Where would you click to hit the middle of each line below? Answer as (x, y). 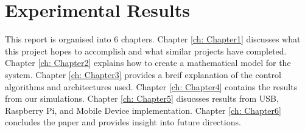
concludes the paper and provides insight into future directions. (123, 122)
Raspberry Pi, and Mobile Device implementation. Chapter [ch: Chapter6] (143, 110)
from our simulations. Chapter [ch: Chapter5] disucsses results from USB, (142, 98)
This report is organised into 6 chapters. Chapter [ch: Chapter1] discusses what (153, 39)
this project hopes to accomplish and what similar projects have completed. (146, 51)
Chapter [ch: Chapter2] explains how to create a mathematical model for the (148, 63)
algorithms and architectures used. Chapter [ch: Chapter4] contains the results (151, 86)
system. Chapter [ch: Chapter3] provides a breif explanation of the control (143, 74)
